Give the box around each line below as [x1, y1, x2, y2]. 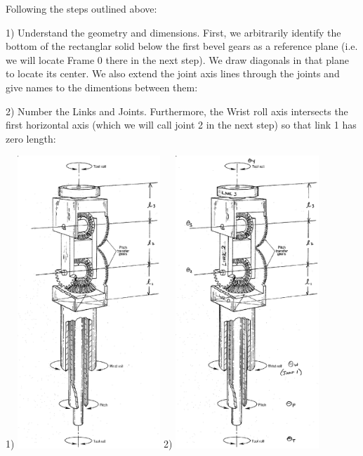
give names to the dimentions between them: [6, 79, 198, 94]
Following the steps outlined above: [6, 1, 157, 15]
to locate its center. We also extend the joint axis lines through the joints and [6, 66, 340, 81]
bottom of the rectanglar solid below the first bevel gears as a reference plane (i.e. [6, 39, 358, 53]
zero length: [6, 131, 56, 145]
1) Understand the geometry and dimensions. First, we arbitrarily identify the [6, 25, 341, 39]
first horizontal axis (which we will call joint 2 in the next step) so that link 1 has [6, 117, 357, 132]
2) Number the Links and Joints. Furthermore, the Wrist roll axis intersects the [6, 103, 348, 118]
